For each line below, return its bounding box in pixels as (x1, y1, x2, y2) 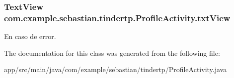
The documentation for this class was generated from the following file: (4, 47, 220, 58)
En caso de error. (4, 31, 56, 41)
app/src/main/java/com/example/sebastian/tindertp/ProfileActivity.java (4, 64, 227, 75)
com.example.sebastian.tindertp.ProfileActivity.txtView (4, 11, 231, 24)
